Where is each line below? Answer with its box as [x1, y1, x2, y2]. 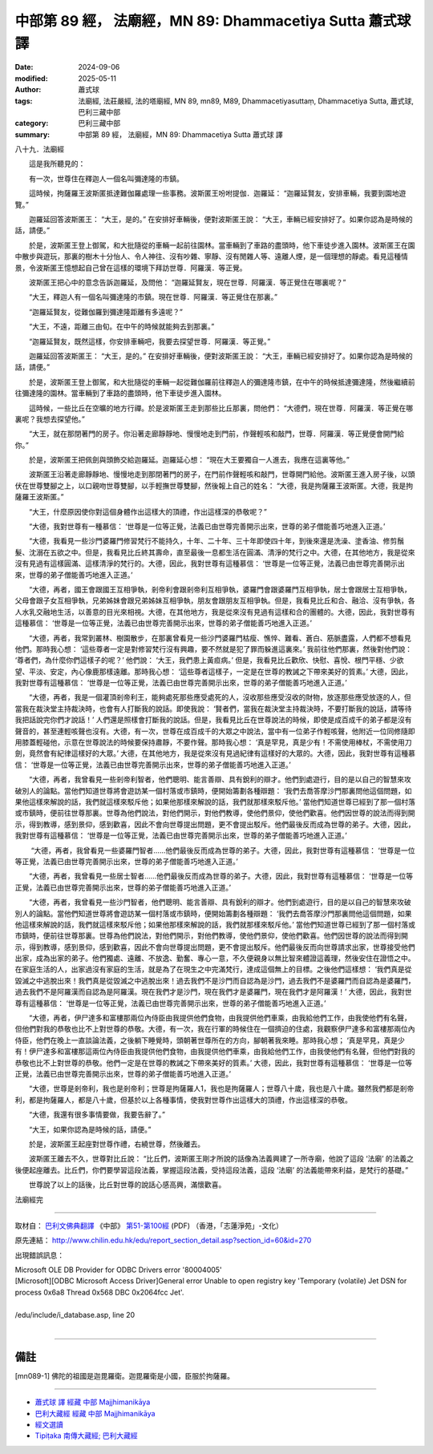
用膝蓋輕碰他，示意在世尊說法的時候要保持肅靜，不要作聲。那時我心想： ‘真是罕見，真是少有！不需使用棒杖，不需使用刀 [14, 737, 412, 747]
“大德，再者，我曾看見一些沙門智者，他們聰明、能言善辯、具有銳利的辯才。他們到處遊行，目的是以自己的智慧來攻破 [28, 898, 412, 907]
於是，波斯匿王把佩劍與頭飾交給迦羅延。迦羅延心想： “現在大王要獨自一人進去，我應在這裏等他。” [28, 455, 350, 465]
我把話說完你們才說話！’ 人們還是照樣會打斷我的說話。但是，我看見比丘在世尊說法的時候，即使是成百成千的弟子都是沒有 [14, 715, 412, 725]
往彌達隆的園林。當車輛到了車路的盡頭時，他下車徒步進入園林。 [14, 389, 226, 398]
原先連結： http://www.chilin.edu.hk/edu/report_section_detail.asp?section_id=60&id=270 [14, 1235, 312, 1246]
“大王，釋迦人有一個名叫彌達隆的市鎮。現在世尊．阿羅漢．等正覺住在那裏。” [28, 293, 278, 302]
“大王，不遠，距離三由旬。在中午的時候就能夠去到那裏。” [28, 321, 215, 332]
